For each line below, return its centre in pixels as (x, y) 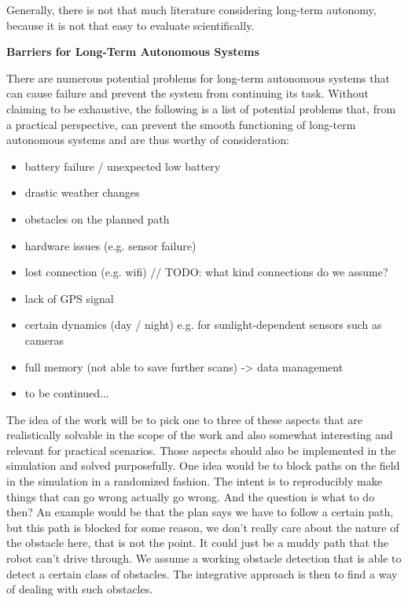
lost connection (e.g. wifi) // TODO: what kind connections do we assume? (206, 272)
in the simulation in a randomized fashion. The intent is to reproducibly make (194, 481)
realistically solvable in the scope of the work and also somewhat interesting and (200, 435)
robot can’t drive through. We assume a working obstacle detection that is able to (204, 558)
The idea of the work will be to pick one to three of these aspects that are (184, 419)
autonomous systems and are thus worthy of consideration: (148, 140)
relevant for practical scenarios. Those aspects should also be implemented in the (201, 450)
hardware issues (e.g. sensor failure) (110, 245)
